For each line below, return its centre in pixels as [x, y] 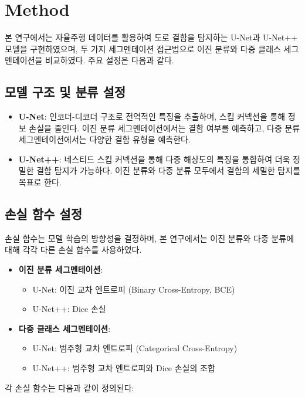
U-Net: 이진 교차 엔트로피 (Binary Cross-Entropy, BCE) [134, 289]
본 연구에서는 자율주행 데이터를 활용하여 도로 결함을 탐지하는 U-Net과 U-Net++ [151, 37]
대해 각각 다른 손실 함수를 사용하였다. [73, 250]
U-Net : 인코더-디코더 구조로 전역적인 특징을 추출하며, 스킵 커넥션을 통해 [152, 116]
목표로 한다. [40, 182]
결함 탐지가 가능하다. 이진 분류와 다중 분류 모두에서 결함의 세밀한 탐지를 [169, 170]
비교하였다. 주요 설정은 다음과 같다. [110, 60]
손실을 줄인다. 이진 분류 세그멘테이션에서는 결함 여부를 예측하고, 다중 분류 [165, 128]
